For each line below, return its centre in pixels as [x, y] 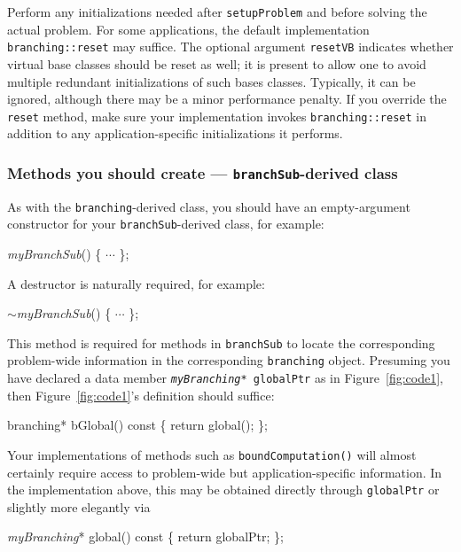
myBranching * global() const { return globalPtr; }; [145, 536]
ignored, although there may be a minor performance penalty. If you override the [227, 99]
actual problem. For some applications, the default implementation [188, 29]
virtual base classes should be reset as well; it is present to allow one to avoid [217, 63]
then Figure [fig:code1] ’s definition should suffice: [141, 395]
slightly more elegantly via [79, 506]
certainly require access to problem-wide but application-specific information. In [225, 472]
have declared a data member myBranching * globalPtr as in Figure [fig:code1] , [225, 378]
